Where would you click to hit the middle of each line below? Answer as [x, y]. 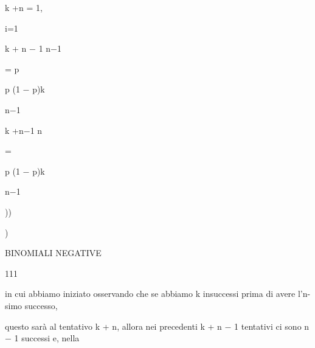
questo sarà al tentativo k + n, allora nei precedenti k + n [113, 326]
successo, [41, 305]
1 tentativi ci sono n [272, 326]
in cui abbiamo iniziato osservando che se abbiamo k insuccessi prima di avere [150, 294]
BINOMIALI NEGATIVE [53, 253]
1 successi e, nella [47, 338]
